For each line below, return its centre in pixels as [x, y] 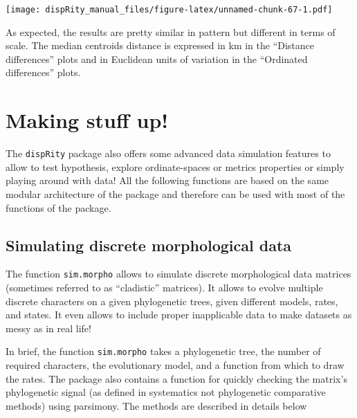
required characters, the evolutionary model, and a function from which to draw [175, 365]
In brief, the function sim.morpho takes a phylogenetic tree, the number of [163, 351]
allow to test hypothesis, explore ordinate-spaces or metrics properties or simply [175, 166]
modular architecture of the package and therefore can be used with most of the [175, 194]
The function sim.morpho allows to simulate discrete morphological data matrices [178, 274]
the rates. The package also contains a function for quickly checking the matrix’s [176, 378]
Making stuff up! [87, 120]
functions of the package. [58, 207]
